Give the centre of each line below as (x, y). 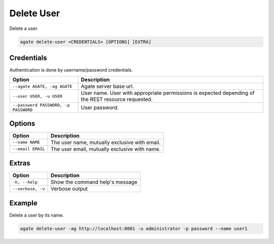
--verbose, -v (29, 188)
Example (23, 203)
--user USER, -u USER (38, 96)
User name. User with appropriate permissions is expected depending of (168, 93)
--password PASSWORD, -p (41, 105)
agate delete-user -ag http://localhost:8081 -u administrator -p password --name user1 (134, 229)
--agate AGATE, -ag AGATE (42, 86)
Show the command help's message (94, 182)
